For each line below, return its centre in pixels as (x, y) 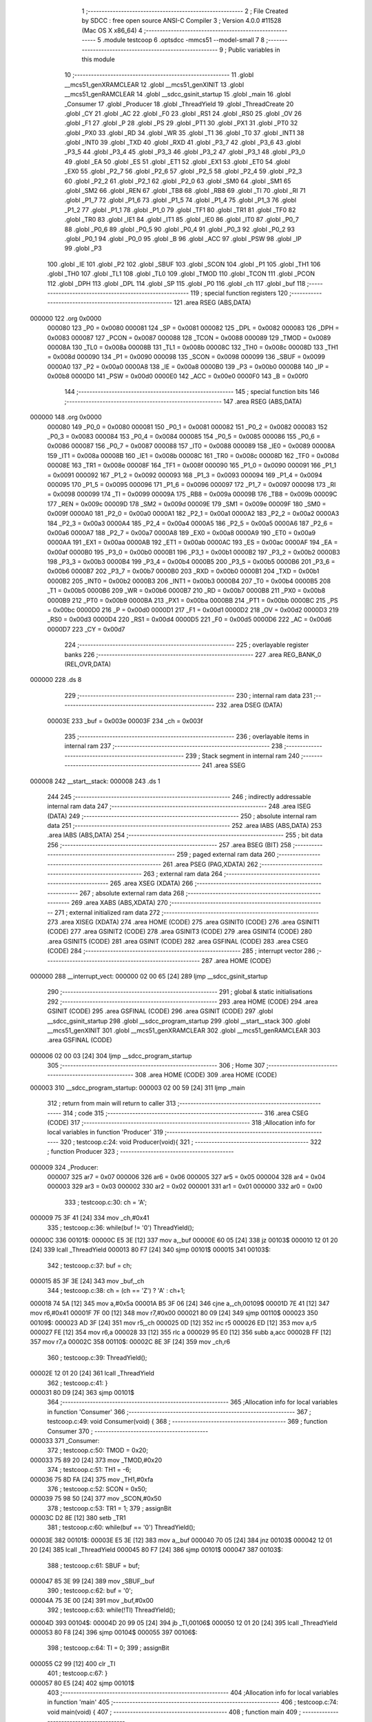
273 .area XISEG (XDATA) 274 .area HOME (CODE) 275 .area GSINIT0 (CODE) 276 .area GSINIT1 (183, 922)
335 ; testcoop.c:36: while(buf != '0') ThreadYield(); (121, 1227)
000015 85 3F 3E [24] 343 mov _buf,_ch (87, 1281)
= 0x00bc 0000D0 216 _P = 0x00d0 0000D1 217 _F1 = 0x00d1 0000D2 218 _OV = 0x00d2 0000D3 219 (193, 610)
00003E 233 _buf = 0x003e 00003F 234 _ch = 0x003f (125, 720)
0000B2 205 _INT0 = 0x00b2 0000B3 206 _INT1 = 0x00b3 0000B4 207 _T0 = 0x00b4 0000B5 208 (189, 581)
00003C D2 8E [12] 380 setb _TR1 (78, 1518)
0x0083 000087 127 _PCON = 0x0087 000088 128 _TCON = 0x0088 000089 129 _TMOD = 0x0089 (189, 338)
